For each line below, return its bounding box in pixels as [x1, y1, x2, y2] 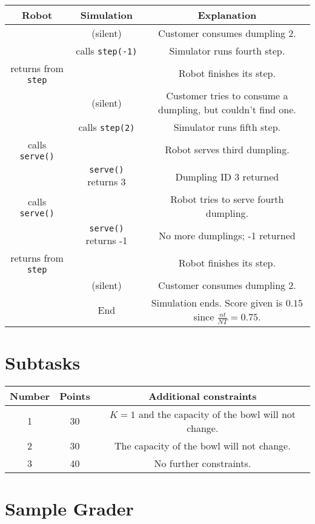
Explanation [197, 8, 257, 22]
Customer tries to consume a [166, 88, 288, 102]
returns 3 [87, 174, 126, 188]
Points [59, 388, 90, 403]
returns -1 [85, 233, 128, 247]
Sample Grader [5, 496, 134, 520]
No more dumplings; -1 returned [159, 228, 296, 242]
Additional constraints [148, 388, 257, 403]
